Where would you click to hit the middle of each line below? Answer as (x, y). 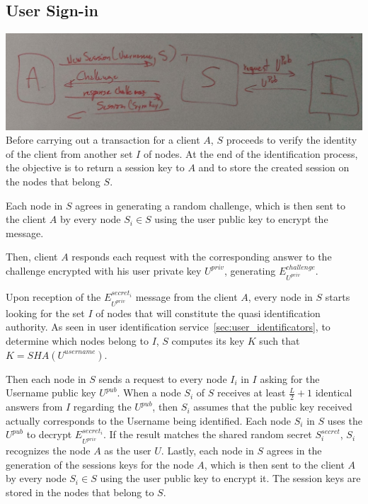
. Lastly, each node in (207, 451)
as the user (128, 451)
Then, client (32, 257)
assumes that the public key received (273, 407)
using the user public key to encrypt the (241, 219)
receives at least (251, 393)
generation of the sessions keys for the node (100, 464)
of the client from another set (69, 153)
